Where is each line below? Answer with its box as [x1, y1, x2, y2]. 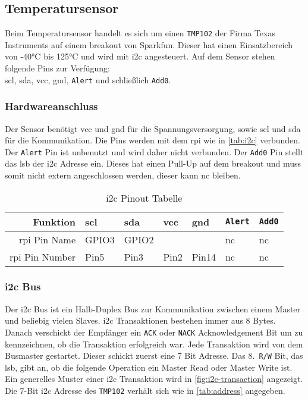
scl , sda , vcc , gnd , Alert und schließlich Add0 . [5, 73, 171, 86]
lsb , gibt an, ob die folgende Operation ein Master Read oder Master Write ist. [5, 361, 293, 373]
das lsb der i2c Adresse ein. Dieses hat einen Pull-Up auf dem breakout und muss [5, 157, 301, 170]
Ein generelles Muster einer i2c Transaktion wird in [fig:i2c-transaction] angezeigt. [5, 372, 303, 385]
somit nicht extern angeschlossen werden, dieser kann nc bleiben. [5, 168, 241, 181]
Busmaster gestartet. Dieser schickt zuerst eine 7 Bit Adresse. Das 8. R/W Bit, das [5, 349, 303, 362]
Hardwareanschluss [5, 99, 98, 114]
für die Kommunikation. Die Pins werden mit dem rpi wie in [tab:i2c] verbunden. [5, 134, 300, 146]
